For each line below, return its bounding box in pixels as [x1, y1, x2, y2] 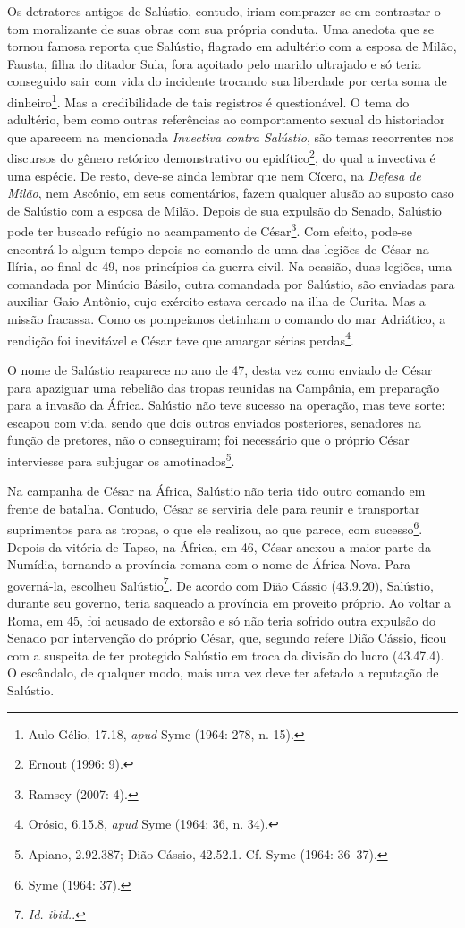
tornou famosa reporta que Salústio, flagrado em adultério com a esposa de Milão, [7, 37, 457, 55]
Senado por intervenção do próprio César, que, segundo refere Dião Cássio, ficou [7, 628, 447, 647]
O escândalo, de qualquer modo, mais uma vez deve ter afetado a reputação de [7, 663, 439, 682]
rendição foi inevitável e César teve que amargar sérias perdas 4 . [7, 328, 354, 349]
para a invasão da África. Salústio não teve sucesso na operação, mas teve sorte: [7, 396, 445, 414]
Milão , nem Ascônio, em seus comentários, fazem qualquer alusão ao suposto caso [7, 183, 454, 202]
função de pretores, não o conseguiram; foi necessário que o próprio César [7, 430, 410, 449]
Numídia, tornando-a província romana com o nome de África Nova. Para [7, 555, 411, 574]
